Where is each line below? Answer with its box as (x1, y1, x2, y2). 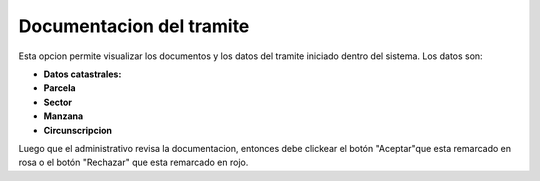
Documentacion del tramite (18, 15, 250, 37)
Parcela (43, 82, 76, 94)
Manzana (43, 110, 84, 122)
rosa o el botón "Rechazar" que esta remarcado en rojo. (18, 156, 249, 169)
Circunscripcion (43, 124, 112, 136)
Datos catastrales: (43, 68, 122, 80)
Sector (43, 96, 73, 108)
